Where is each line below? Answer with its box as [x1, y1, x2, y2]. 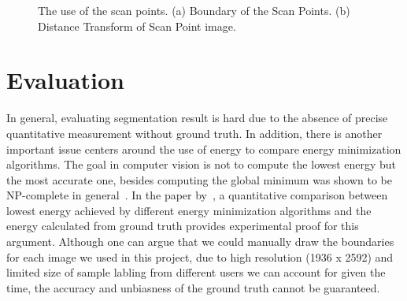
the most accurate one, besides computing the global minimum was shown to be [6, 171, 392, 188]
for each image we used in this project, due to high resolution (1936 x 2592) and [6, 248, 394, 265]
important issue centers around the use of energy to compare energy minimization [6, 140, 401, 157]
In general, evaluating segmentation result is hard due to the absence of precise [6, 110, 388, 126]
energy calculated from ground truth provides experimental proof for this [6, 217, 359, 234]
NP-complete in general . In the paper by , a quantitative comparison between [6, 187, 388, 203]
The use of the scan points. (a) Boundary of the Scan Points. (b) [38, 2, 350, 18]
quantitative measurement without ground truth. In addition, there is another [6, 124, 383, 141]
